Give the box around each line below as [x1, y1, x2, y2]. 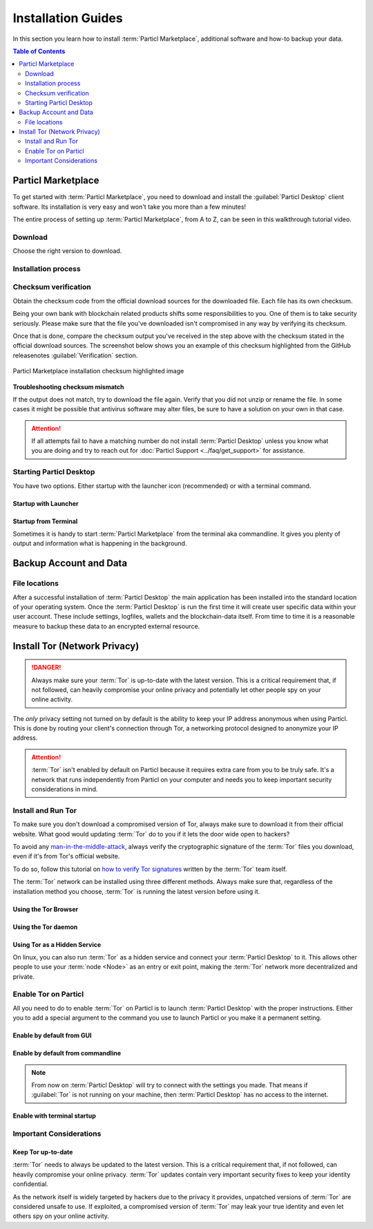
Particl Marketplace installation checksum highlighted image [12, 367, 184, 375]
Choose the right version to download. [12, 247, 122, 255]
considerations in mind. [31, 785, 98, 794]
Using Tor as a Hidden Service [12, 940, 102, 948]
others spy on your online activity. [12, 1212, 110, 1220]
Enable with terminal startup [12, 1111, 96, 1120]
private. [12, 972, 35, 981]
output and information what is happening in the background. [12, 539, 187, 547]
